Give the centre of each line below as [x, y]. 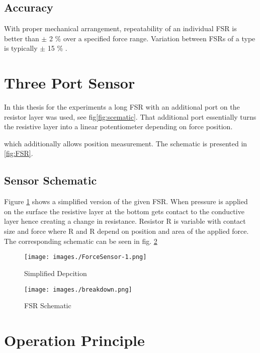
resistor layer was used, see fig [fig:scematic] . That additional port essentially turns [130, 116]
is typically [21, 48]
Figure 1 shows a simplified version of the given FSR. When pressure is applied [126, 201]
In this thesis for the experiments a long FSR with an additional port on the [122, 107]
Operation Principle [74, 340]
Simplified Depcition [56, 273]
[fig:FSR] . [19, 153]
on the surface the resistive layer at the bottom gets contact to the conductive [124, 211]
